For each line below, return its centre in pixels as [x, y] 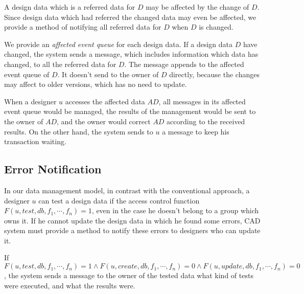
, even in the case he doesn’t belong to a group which [175, 210]
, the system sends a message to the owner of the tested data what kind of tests [129, 275]
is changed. [216, 27]
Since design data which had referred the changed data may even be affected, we [130, 17]
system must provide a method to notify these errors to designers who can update [132, 230]
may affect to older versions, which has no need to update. [96, 84]
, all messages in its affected [202, 101]
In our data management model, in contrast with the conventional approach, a [127, 190]
